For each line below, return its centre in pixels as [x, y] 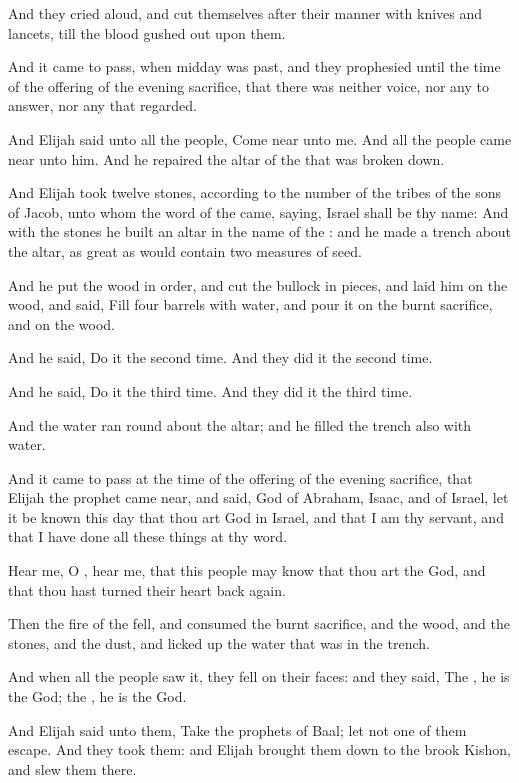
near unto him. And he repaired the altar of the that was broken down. [226, 158]
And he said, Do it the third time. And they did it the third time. [210, 390]
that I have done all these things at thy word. [148, 536]
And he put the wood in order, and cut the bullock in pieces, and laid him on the [258, 284]
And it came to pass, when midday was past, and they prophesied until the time [254, 66]
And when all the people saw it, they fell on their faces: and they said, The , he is [259, 676]
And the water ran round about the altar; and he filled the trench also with [240, 424]
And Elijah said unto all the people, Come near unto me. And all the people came [260, 138]
